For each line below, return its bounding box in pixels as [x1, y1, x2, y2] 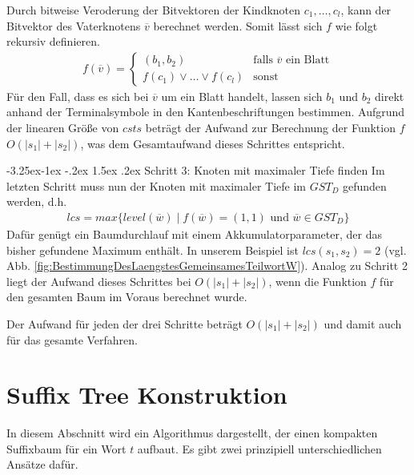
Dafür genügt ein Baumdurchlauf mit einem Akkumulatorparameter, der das [6, 226, 382, 242]
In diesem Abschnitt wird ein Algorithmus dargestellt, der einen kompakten [6, 425, 378, 441]
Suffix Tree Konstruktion [6, 378, 287, 411]
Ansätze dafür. [6, 456, 78, 473]
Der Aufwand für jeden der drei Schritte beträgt [6, 315, 243, 332]
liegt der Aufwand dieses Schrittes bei [6, 272, 191, 289]
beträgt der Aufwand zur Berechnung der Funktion [145, 119, 396, 135]
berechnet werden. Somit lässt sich [153, 17, 323, 34]
